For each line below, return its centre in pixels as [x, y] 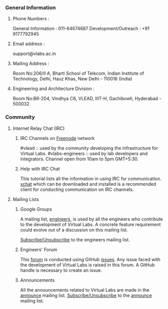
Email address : [29, 44]
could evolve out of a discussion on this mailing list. [74, 230]
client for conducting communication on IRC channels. [77, 189]
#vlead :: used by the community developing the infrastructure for [89, 148]
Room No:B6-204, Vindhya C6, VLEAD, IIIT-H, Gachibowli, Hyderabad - [87, 99]
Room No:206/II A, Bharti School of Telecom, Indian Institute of [78, 73]
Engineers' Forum [39, 249]
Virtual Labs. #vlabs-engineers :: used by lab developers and [84, 153]
